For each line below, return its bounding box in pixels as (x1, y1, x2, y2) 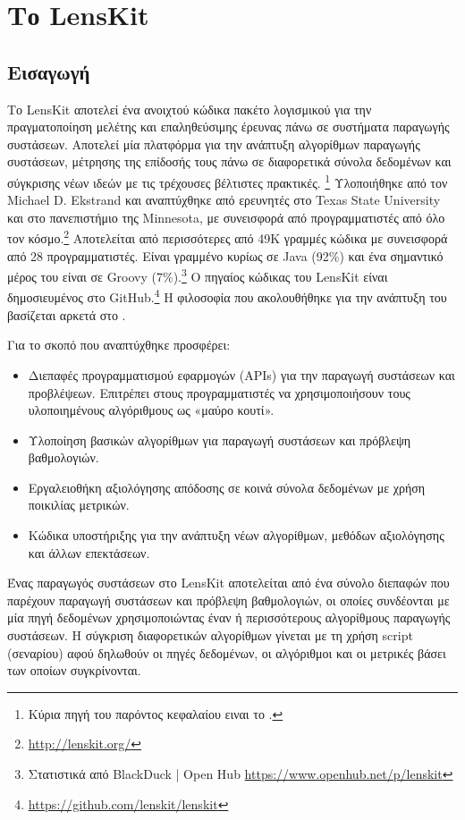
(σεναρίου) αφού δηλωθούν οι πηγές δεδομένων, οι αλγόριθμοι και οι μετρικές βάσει (7, 643, 446, 662)
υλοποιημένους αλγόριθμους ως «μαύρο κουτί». (28, 401, 275, 419)
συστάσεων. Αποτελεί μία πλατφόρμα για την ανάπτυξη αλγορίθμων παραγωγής (7, 134, 420, 153)
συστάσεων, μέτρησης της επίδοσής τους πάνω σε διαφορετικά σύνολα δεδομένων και (7, 152, 452, 171)
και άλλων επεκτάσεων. (28, 543, 150, 562)
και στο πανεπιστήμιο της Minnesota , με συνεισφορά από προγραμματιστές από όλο (7, 207, 445, 226)
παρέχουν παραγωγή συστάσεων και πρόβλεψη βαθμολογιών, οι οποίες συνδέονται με (7, 590, 450, 609)
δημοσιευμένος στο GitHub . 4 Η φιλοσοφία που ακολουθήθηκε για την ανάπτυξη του (7, 285, 447, 307)
